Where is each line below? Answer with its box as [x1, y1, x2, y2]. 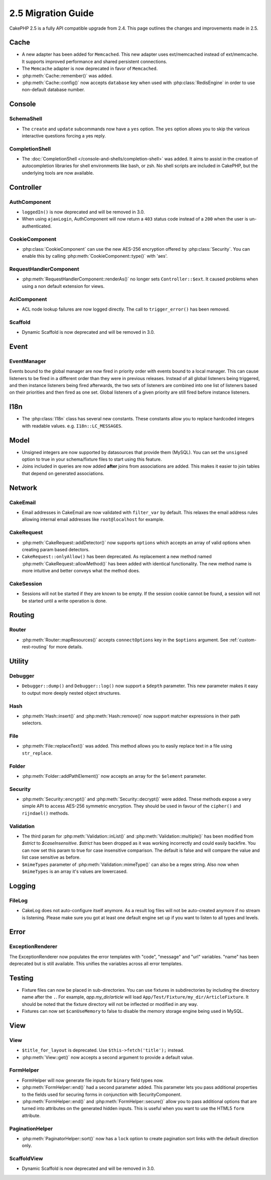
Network [9, 483, 38, 492]
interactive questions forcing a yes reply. [22, 132, 106, 138]
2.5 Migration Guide [9, 8, 94, 19]
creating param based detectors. [22, 546, 90, 552]
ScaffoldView [9, 1155, 43, 1162]
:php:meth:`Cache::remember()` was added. [22, 72, 113, 79]
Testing [9, 974, 34, 982]
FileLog [9, 897, 28, 904]
